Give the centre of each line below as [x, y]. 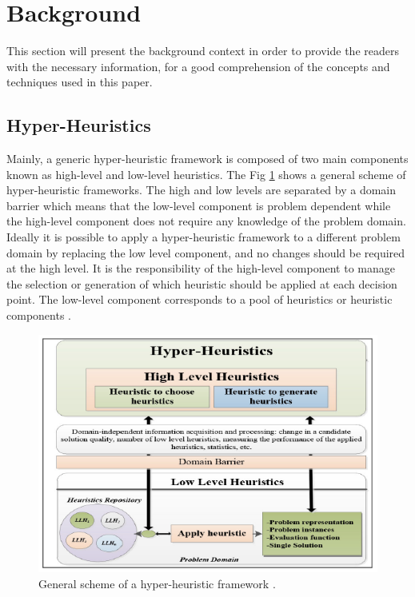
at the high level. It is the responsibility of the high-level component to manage [201, 268]
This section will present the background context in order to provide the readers [203, 51]
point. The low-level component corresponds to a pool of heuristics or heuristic [200, 299]
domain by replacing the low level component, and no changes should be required [206, 252]
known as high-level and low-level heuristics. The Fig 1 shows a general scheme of [206, 174]
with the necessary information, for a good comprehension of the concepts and [198, 66]
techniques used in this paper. [80, 82]
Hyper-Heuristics [79, 125]
